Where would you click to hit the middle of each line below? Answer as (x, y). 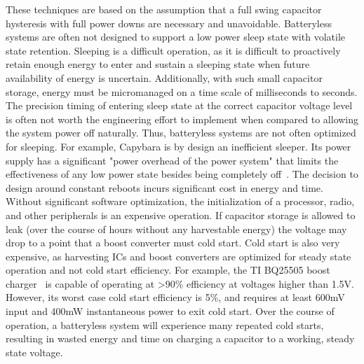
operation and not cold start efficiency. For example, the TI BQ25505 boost (168, 270)
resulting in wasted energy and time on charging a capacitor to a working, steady (180, 338)
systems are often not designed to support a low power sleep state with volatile (175, 37)
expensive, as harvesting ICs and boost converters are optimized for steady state (178, 256)
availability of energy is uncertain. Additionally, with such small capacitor (164, 77)
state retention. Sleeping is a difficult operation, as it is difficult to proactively (173, 50)
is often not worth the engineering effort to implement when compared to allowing (182, 119)
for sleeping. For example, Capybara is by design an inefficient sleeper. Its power (178, 146)
